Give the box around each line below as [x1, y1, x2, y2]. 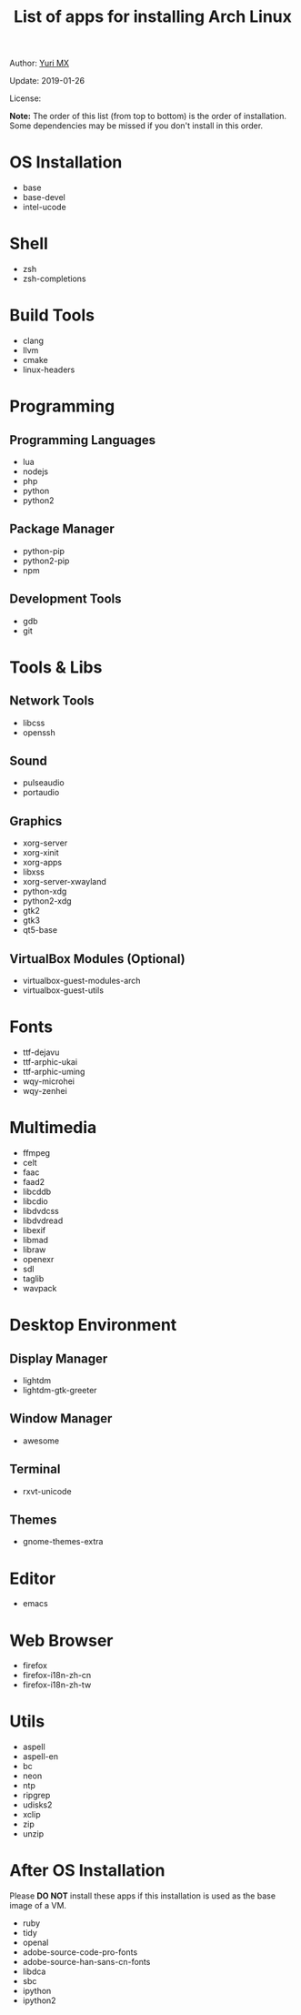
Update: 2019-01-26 [9, 76, 85, 86]
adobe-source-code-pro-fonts [22, 1947, 138, 1958]
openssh [22, 726, 56, 738]
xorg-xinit [22, 847, 59, 858]
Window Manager [9, 1411, 113, 1426]
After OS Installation [9, 1860, 166, 1881]
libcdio [22, 1195, 48, 1207]
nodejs [22, 466, 48, 477]
